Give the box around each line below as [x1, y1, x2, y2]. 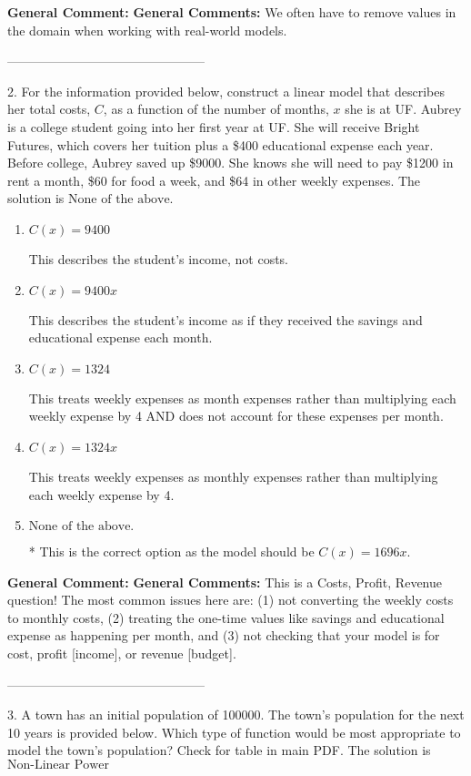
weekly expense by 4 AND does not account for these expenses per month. [28, 406, 444, 425]
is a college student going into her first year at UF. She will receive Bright [7, 117, 420, 136]
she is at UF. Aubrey [345, 99, 462, 118]
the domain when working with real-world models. [7, 20, 287, 39]
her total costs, [7, 99, 91, 118]
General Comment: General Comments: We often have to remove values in [7, 3, 456, 21]
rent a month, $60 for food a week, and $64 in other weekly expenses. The [7, 170, 421, 189]
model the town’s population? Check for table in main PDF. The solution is [7, 740, 431, 760]
